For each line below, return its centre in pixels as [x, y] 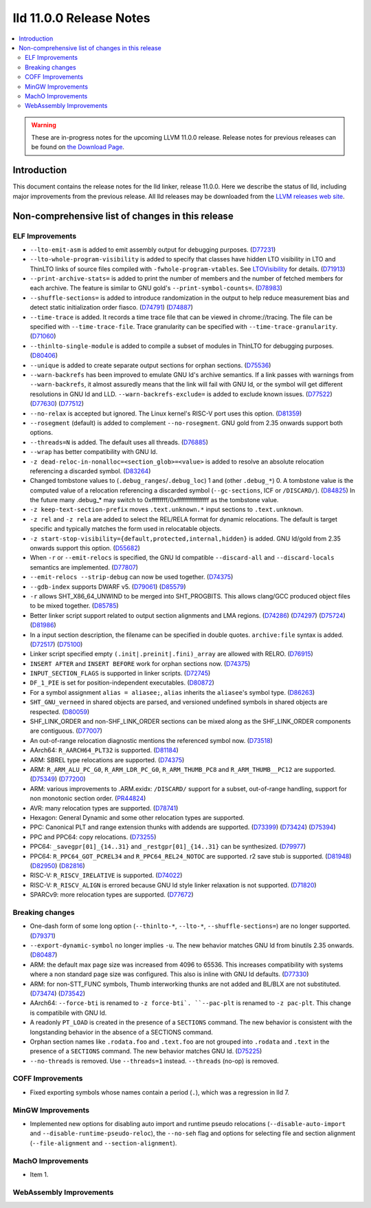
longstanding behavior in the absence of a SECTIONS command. [121, 1032]
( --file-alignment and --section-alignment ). [103, 1143]
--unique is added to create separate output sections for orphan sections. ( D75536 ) [150, 365]
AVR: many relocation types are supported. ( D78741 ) [104, 808]
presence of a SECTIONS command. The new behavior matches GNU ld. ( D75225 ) [146, 1051]
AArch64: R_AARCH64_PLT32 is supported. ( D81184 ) [104, 751]
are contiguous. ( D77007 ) [66, 731]
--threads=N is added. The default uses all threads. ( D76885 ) [119, 442]
